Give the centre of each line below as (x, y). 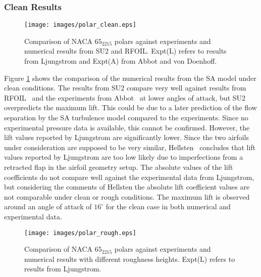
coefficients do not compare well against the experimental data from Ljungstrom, (129, 177)
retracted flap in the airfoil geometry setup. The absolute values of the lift (119, 167)
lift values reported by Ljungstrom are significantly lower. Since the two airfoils (126, 137)
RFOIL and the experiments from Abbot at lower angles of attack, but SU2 (125, 97)
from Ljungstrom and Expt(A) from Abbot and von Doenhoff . (121, 61)
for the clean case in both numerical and (168, 206)
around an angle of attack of (48, 206)
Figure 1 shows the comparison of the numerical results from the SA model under (130, 78)
